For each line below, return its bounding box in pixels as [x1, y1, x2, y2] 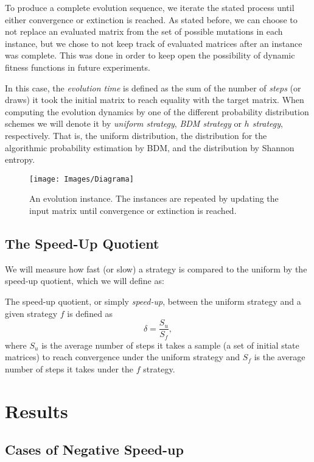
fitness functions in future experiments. [5, 60, 150, 73]
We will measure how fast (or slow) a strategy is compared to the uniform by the [5, 262, 307, 275]
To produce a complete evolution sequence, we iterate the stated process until [5, 1, 295, 13]
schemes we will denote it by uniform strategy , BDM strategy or [5, 117, 242, 130]
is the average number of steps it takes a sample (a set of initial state [41, 338, 299, 351]
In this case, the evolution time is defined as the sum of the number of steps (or [5, 81, 301, 94]
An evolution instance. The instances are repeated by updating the [29, 192, 279, 205]
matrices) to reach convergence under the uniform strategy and [5, 350, 240, 363]
